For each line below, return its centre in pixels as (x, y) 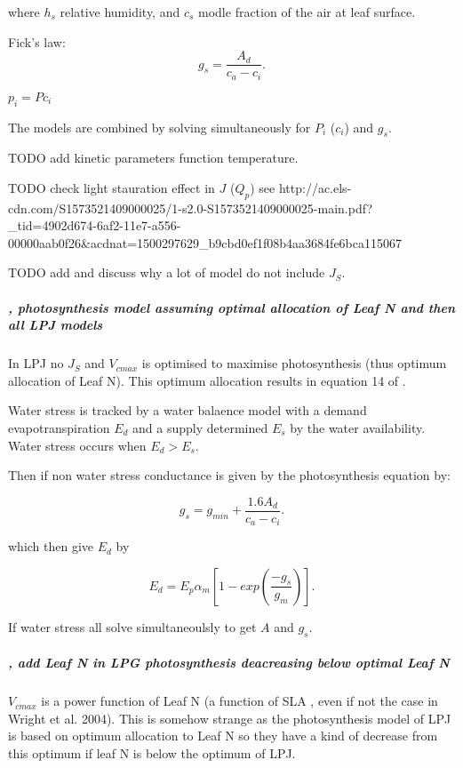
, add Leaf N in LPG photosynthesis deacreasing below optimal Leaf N (229, 663)
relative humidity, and (120, 12)
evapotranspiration (59, 428)
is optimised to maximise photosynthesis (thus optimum (294, 363)
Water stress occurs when (77, 445)
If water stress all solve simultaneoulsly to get (132, 626)
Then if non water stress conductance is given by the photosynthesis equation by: (229, 475)
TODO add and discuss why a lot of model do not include (167, 272)
